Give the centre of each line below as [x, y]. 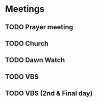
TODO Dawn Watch [35, 60]
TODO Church [27, 43]
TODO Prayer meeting [39, 27]
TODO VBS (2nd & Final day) [49, 93]
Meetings [25, 9]
